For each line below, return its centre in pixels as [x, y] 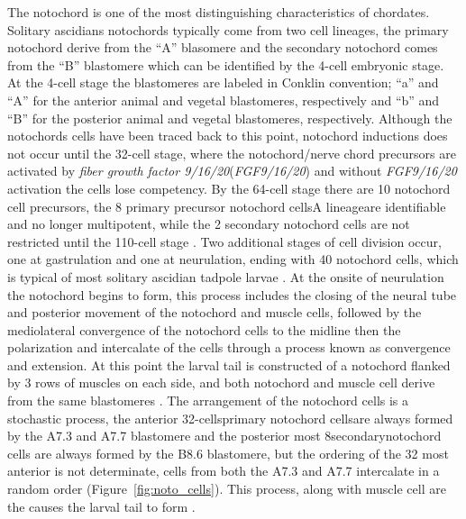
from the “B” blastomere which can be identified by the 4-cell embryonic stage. [226, 64]
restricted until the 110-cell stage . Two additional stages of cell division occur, [224, 241]
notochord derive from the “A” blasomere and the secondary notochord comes [223, 47]
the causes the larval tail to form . [101, 506]
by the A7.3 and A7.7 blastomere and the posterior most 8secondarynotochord [224, 436]
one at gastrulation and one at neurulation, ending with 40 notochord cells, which [233, 259]
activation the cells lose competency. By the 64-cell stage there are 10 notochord [229, 188]
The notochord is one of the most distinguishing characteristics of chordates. [219, 12]
